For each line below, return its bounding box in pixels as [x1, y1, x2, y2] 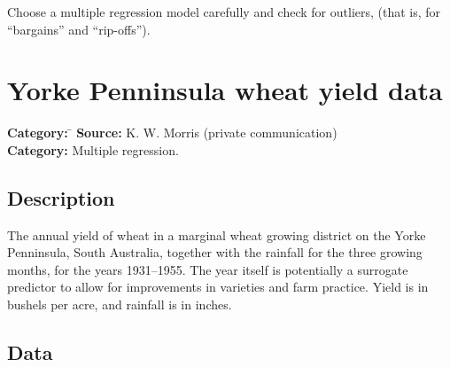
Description [7, 183, 115, 211]
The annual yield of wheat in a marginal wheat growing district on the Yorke [7, 225, 426, 244]
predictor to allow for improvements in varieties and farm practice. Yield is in [7, 277, 429, 296]
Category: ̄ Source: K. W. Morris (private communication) [7, 123, 337, 142]
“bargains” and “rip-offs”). [7, 20, 151, 38]
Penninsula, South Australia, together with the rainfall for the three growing [7, 243, 423, 262]
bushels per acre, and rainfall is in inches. [7, 295, 232, 314]
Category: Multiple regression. [7, 140, 179, 159]
